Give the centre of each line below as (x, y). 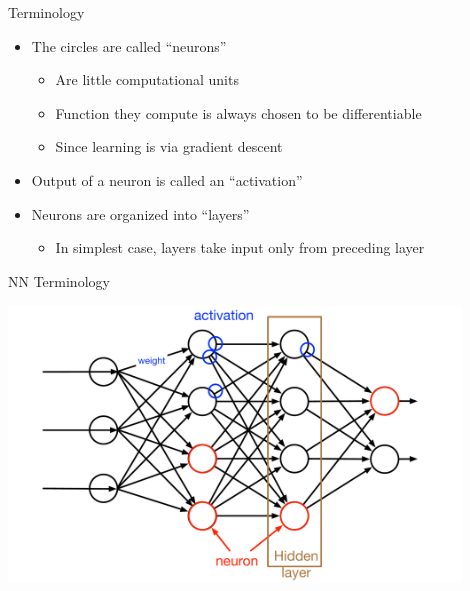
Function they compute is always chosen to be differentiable (238, 112)
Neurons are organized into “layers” (140, 213)
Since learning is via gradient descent (169, 146)
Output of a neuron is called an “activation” (167, 179)
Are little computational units (147, 79)
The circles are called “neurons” (129, 45)
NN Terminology (59, 280)
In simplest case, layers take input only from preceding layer (240, 247)
